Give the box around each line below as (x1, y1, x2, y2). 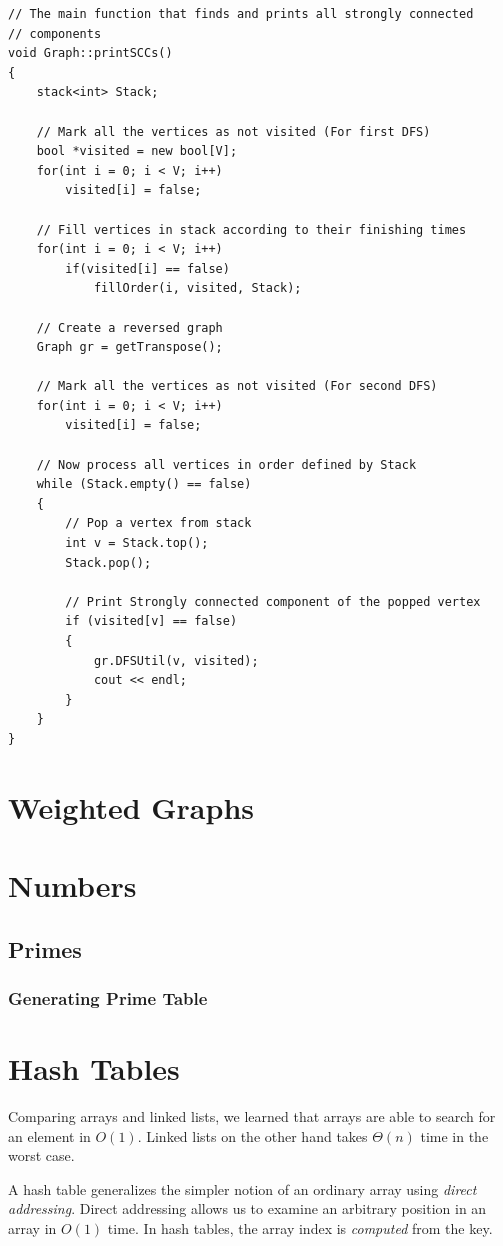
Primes (8, 933, 82, 964)
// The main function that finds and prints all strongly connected (8, 7, 474, 21)
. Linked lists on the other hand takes (137, 1125, 368, 1146)
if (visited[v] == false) (65, 614, 238, 629)
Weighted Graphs (8, 786, 255, 827)
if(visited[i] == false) (65, 261, 230, 276)
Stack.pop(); (65, 555, 152, 570)
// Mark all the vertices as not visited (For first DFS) (36, 124, 431, 139)
